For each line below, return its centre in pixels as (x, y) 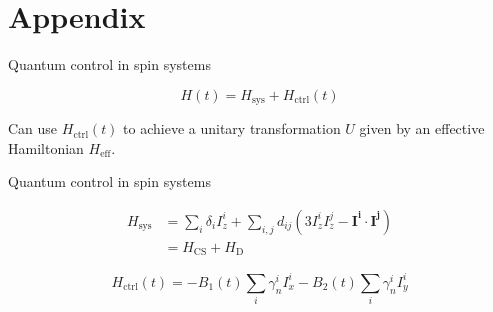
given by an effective (422, 128)
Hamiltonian (46, 147)
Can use (33, 128)
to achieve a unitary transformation (232, 128)
